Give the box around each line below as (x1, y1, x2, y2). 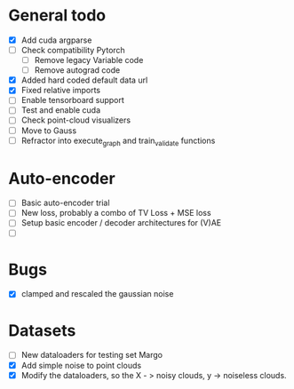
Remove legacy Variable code (34, 55, 144, 66)
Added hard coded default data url (20, 75, 148, 85)
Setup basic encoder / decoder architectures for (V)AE (20, 218, 222, 228)
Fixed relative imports (20, 85, 101, 96)
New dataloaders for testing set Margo (20, 350, 163, 361)
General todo (8, 5, 107, 26)
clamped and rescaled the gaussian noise (20, 289, 174, 299)
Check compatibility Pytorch (20, 45, 125, 55)
